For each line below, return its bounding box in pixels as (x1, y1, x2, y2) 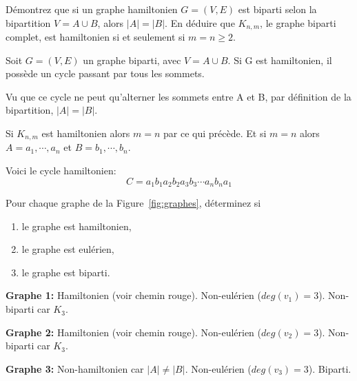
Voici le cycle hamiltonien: (6, 163, 116, 178)
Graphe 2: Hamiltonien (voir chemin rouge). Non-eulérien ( (6, 325, 262, 339)
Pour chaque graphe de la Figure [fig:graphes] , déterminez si (6, 196, 261, 210)
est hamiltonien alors (41, 126, 130, 141)
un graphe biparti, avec (83, 52, 181, 67)
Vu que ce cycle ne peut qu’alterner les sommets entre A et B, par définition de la (6, 89, 351, 103)
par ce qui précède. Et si (163, 126, 267, 141)
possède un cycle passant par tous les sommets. (6, 66, 205, 81)
